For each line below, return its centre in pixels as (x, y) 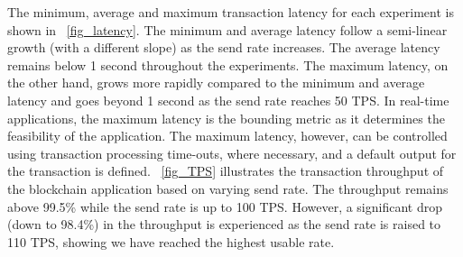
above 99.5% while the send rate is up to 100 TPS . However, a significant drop (225, 206)
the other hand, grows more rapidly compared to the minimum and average (216, 83)
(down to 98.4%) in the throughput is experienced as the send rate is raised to (224, 224)
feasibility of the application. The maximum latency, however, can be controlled (227, 136)
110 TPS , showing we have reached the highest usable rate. (171, 241)
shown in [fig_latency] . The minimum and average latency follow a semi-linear (227, 29)
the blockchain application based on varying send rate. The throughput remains (228, 188)
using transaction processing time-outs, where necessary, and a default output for (232, 153)
